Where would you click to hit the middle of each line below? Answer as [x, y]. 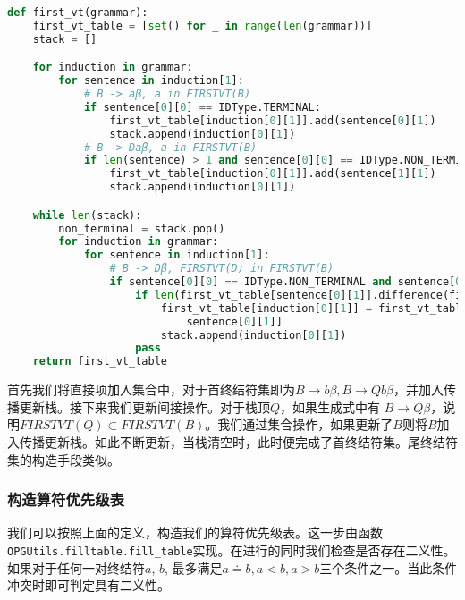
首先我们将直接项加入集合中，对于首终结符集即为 [151, 389]
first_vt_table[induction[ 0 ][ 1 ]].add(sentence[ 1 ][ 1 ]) [273, 174]
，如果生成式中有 [330, 406]
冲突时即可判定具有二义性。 [89, 585]
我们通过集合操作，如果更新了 [305, 424]
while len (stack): [87, 215]
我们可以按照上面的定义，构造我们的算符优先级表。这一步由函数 [195, 532]
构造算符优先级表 [66, 499]
